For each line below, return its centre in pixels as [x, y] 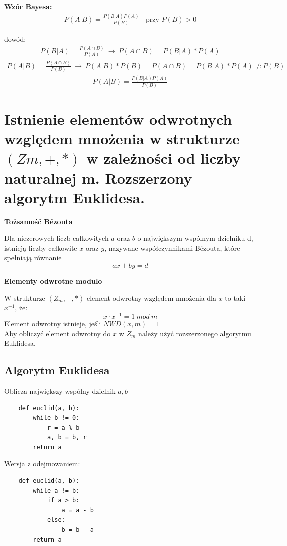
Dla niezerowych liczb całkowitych [56, 238]
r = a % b [63, 428]
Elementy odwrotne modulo [53, 281]
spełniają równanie [33, 258]
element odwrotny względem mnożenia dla [151, 298]
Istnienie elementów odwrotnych [118, 119]
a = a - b [77, 510]
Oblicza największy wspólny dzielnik [60, 391]
